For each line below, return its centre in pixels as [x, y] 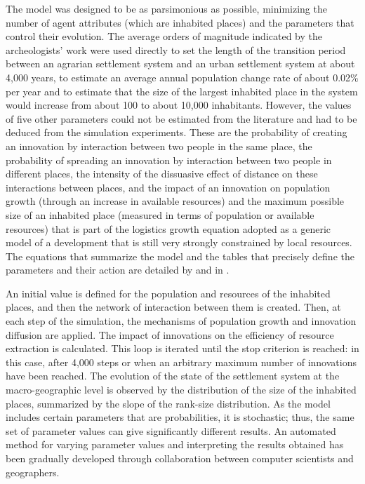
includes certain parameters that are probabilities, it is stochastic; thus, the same [180, 417]
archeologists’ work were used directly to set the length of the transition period [176, 49]
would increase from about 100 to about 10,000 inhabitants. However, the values [179, 105]
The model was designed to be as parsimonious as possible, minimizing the [166, 8]
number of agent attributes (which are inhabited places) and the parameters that [180, 22]
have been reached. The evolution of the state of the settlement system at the [173, 376]
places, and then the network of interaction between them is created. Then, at [173, 307]
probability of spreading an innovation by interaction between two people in [169, 160]
